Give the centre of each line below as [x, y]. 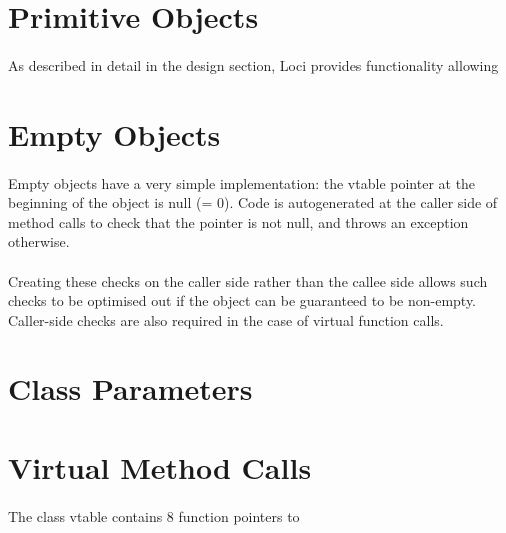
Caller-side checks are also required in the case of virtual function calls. [226, 319]
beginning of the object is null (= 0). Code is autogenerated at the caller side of [253, 202]
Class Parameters [130, 388]
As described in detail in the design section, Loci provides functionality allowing [253, 64]
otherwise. [39, 241]
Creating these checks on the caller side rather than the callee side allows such [248, 280]
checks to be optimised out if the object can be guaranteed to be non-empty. [242, 300]
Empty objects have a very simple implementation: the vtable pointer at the [242, 182]
